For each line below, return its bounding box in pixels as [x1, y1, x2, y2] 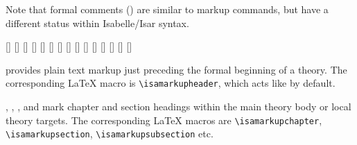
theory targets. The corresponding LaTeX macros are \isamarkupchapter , [6, 112, 322, 127]
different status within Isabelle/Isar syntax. [6, 15, 189, 30]
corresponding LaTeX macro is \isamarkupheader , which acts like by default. [6, 76, 336, 90]
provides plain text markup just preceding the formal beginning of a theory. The [6, 62, 347, 76]
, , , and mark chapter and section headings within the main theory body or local [6, 99, 351, 114]
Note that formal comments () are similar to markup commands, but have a [6, 2, 329, 16]
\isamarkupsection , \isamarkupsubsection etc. [6, 126, 214, 141]
